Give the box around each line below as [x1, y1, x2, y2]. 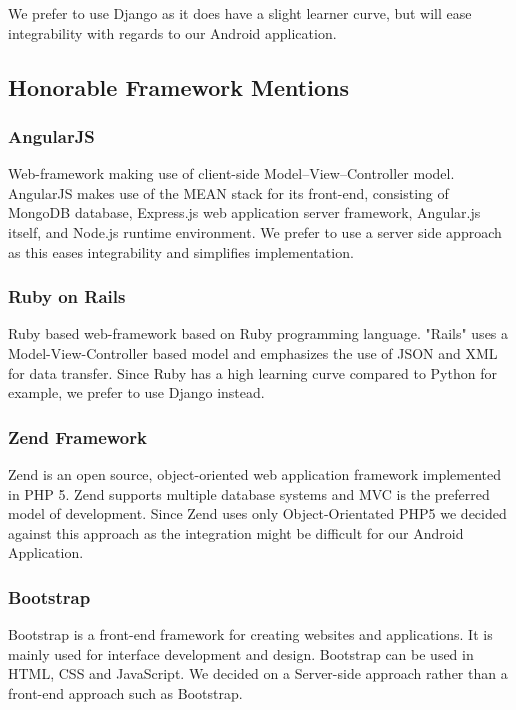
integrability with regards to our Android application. [8, 22, 337, 43]
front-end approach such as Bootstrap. [8, 682, 243, 703]
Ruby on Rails [8, 284, 126, 309]
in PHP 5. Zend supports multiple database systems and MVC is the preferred [8, 483, 490, 504]
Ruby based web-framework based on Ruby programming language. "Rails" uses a [8, 323, 509, 344]
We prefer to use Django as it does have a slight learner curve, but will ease [8, 3, 472, 23]
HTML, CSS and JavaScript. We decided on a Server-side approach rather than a [8, 663, 508, 684]
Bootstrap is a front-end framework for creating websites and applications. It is [8, 624, 493, 645]
